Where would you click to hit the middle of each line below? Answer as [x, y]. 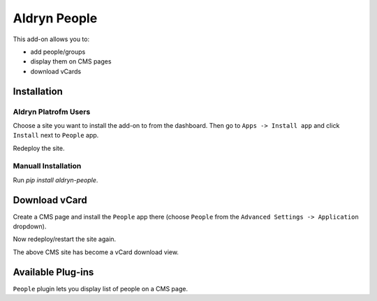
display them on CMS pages [71, 61]
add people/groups [58, 52]
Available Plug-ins [53, 272]
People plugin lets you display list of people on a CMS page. [101, 288]
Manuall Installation [47, 166]
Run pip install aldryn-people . [56, 180]
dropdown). [30, 226]
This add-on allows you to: [51, 39]
